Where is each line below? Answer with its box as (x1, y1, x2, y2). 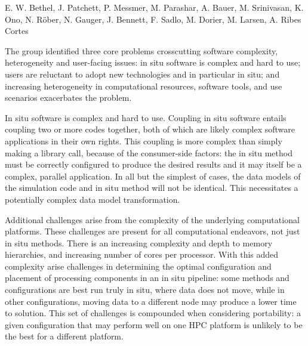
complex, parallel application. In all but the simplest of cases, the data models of (5, 169, 301, 182)
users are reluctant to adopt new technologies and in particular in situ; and (5, 67, 280, 80)
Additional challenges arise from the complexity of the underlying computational (5, 213, 300, 225)
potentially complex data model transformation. (5, 193, 180, 205)
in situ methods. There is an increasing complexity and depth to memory (5, 236, 273, 249)
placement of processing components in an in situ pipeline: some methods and (5, 271, 289, 284)
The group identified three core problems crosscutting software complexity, (5, 44, 278, 57)
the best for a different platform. (5, 330, 124, 342)
